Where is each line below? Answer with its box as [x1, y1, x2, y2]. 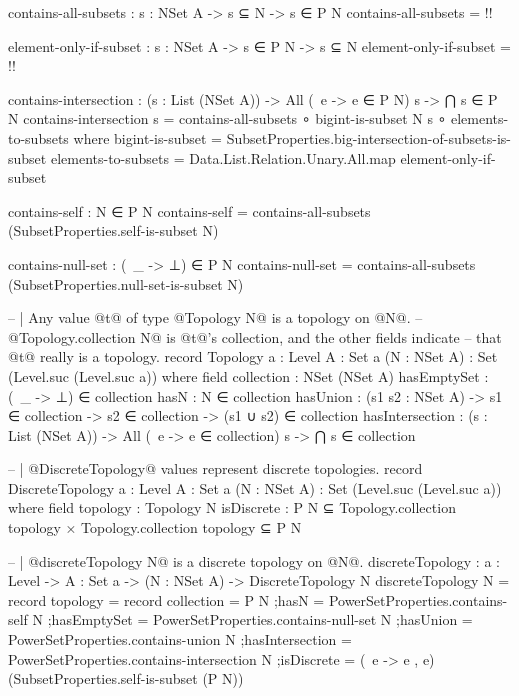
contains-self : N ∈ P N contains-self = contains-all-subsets [8, 200, 371, 221]
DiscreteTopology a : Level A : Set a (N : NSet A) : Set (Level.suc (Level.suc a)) [8, 477, 502, 498]
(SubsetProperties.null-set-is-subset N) [8, 273, 244, 294]
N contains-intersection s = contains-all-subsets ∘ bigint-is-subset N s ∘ [8, 108, 447, 129]
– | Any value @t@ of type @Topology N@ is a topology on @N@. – [8, 307, 423, 328]
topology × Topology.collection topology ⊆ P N [8, 517, 302, 538]
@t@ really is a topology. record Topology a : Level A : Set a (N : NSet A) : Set [8, 346, 498, 367]
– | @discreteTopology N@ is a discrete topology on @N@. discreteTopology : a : [8, 550, 500, 571]
